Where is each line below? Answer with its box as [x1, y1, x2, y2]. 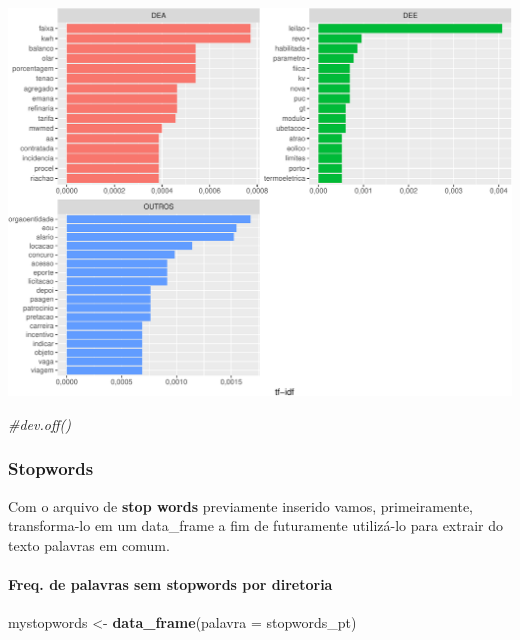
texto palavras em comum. [8, 534, 170, 555]
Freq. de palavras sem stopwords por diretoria [8, 574, 333, 595]
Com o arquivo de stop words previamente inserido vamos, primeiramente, [8, 495, 473, 516]
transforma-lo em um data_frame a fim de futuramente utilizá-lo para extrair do [8, 515, 504, 536]
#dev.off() [8, 413, 71, 434]
